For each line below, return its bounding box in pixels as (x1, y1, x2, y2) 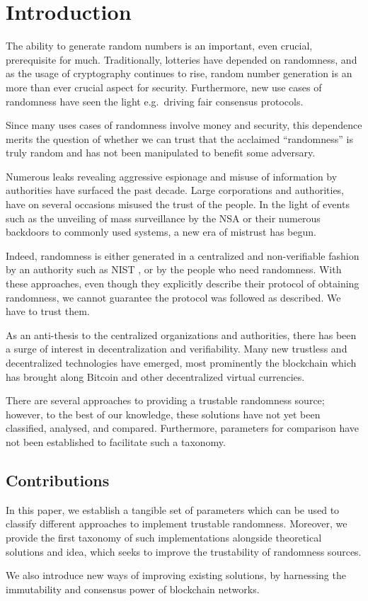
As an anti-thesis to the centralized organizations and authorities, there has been (6, 327, 357, 342)
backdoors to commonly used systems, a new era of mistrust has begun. (6, 224, 316, 239)
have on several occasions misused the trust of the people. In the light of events (6, 197, 350, 212)
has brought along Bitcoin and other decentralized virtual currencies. (6, 369, 305, 384)
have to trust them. (6, 304, 90, 319)
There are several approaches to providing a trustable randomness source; (6, 393, 325, 408)
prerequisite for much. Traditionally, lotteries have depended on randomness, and (6, 52, 357, 67)
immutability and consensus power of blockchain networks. (6, 581, 260, 596)
